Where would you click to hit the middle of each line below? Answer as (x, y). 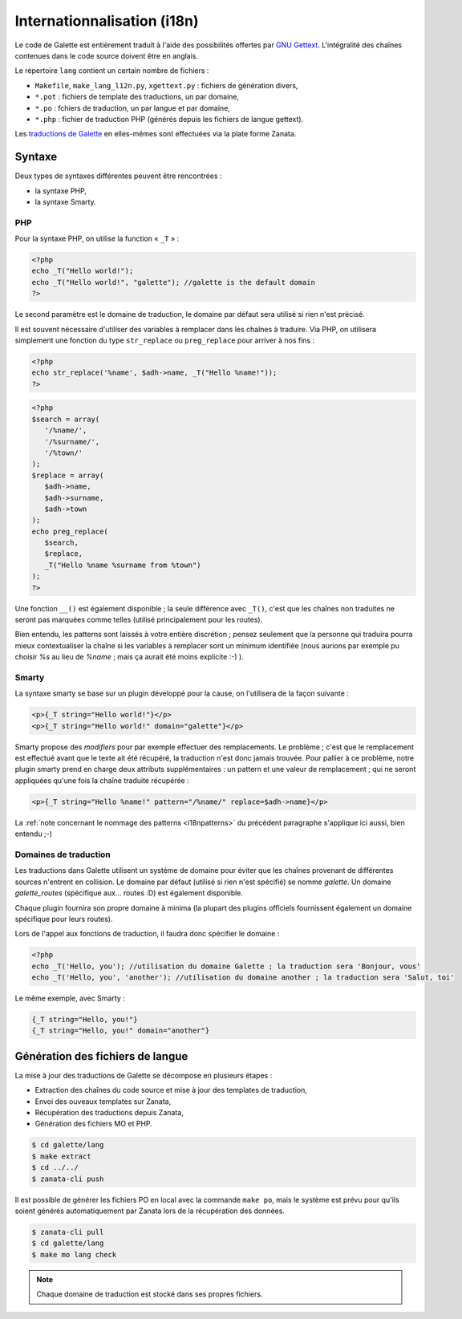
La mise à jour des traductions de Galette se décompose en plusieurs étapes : (144, 1075)
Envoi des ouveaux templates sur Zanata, (103, 1101)
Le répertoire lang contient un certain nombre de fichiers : (112, 71)
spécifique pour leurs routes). (64, 919)
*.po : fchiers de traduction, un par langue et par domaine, (132, 108)
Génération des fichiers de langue (101, 1056)
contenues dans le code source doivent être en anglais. (107, 55)
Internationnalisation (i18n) (107, 21)
